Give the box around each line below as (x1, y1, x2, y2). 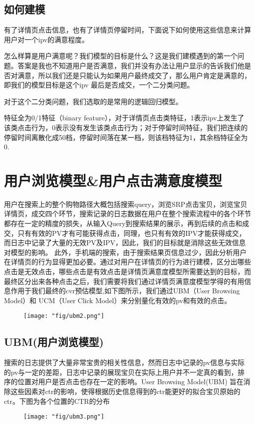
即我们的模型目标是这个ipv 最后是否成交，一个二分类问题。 (4, 80, 194, 90)
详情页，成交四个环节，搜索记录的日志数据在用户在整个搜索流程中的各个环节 (4, 208, 251, 219)
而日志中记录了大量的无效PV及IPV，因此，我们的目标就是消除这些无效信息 (4, 237, 246, 248)
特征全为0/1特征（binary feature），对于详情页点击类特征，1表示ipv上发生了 (4, 113, 245, 123)
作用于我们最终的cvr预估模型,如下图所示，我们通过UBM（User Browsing (10, 285, 240, 296)
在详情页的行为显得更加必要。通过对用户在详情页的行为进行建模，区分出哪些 (4, 256, 251, 267)
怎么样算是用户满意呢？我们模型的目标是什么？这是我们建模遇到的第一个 (4, 51, 237, 61)
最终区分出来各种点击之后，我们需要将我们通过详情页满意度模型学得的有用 (4, 276, 244, 286)
